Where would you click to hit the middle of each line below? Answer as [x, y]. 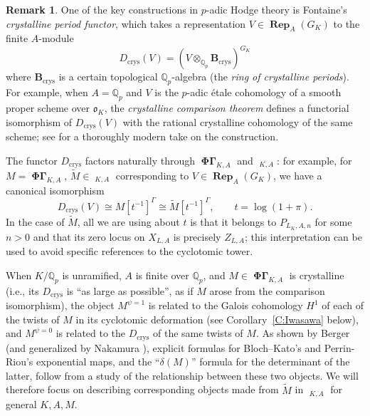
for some [333, 221]
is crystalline [317, 275]
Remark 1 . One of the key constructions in [102, 9]
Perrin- [339, 347]
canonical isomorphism [55, 190]
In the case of [35, 221]
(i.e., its [22, 290]
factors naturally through [140, 160]
